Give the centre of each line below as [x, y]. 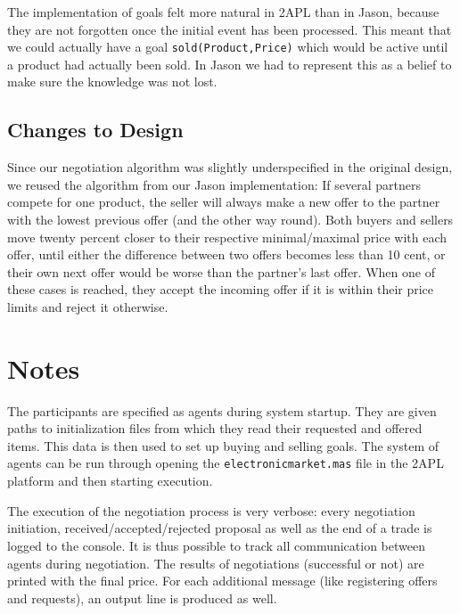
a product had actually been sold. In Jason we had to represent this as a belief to [230, 64]
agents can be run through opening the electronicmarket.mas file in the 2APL [226, 463]
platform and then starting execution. [110, 481]
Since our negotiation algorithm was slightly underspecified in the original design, [230, 167]
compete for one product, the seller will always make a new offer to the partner [224, 202]
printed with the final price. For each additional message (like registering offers [222, 581]
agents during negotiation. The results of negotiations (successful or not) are [216, 563]
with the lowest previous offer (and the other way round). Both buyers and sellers [230, 220]
